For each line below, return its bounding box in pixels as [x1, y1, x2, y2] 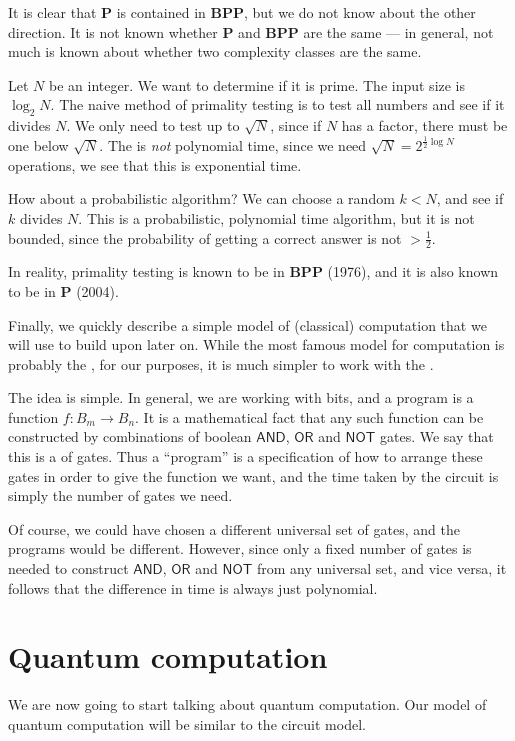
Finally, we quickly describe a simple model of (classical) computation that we [8, 314, 487, 335]
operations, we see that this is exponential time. [8, 154, 302, 175]
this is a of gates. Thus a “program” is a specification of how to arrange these [8, 446, 483, 467]
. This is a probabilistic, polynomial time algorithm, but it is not [78, 207, 475, 228]
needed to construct [8, 558, 129, 579]
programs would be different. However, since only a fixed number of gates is [8, 538, 472, 559]
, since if [270, 115, 322, 136]
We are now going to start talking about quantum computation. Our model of [8, 694, 487, 715]
